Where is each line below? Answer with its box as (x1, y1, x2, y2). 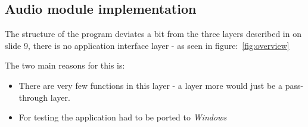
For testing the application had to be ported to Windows (18, 111, 227, 123)
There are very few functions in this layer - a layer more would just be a (18, 79, 282, 91)
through (18, 91, 48, 103)
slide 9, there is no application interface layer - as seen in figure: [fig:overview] (5, 39, 290, 51)
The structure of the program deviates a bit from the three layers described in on (5, 27, 302, 40)
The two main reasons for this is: (5, 59, 125, 72)
